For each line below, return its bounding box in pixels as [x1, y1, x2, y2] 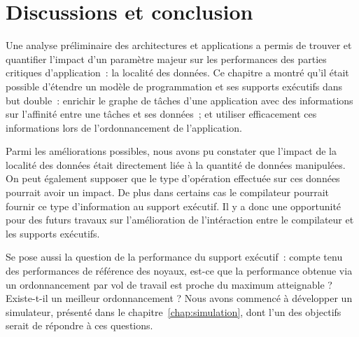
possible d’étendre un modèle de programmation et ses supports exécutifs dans [6, 78, 343, 93]
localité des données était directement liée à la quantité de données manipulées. [6, 157, 346, 172]
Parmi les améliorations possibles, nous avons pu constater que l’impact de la [6, 144, 337, 158]
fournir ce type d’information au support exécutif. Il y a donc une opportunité [6, 198, 342, 213]
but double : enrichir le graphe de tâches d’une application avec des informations [6, 92, 353, 107]
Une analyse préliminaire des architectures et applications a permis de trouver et [6, 38, 352, 53]
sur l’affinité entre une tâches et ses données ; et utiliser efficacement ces [6, 106, 317, 121]
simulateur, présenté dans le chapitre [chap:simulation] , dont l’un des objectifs [6, 304, 342, 319]
